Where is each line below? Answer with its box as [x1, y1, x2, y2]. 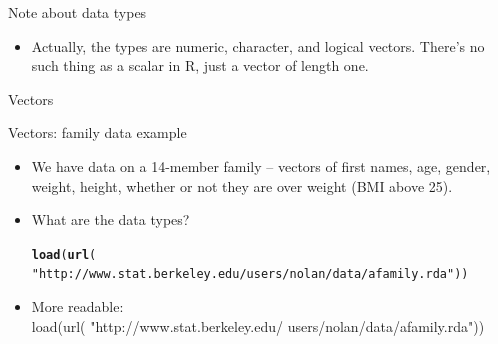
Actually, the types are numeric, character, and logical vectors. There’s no [31, 35, 485, 56]
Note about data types [8, 2, 147, 22]
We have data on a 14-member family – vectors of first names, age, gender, [31, 155, 491, 176]
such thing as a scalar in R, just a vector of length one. [31, 55, 369, 76]
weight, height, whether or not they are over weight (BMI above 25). [31, 175, 453, 196]
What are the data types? [31, 209, 190, 230]
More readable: [31, 296, 124, 317]
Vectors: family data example [8, 122, 187, 143]
